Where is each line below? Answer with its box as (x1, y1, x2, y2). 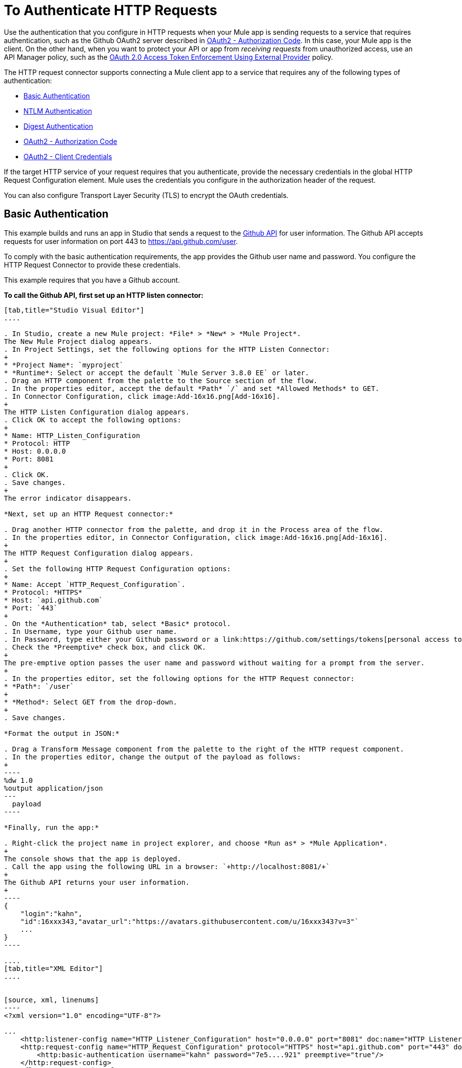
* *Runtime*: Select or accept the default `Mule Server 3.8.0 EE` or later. (4, 368, 309, 377)
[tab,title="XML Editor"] (4, 964, 103, 972)
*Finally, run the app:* (4, 823, 99, 831)
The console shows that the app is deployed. (4, 854, 182, 863)
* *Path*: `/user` (4, 682, 74, 690)
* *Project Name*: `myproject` (4, 361, 124, 369)
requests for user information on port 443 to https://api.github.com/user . (4, 237, 238, 245)
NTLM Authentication (23, 106, 92, 115)
